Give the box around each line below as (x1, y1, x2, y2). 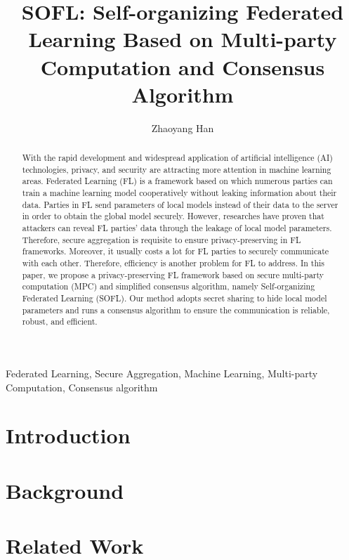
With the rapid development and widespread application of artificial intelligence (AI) (22, 152, 333, 164)
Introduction (6, 421, 131, 450)
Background (6, 476, 124, 504)
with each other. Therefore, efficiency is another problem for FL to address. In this (22, 256, 324, 268)
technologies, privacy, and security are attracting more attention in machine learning (22, 163, 331, 175)
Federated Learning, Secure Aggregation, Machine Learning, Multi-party (6, 365, 318, 380)
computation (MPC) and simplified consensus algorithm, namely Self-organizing (22, 280, 315, 292)
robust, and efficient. (22, 315, 98, 327)
